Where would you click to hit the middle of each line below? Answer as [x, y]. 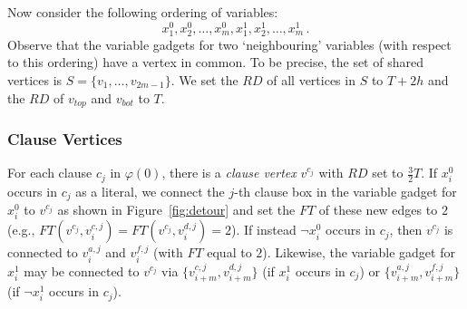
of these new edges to [378, 210]
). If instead [264, 230]
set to [388, 173]
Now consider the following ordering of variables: [143, 12]
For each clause [50, 173]
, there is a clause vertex [229, 173]
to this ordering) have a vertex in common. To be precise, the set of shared [215, 62]
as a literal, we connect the [150, 191]
